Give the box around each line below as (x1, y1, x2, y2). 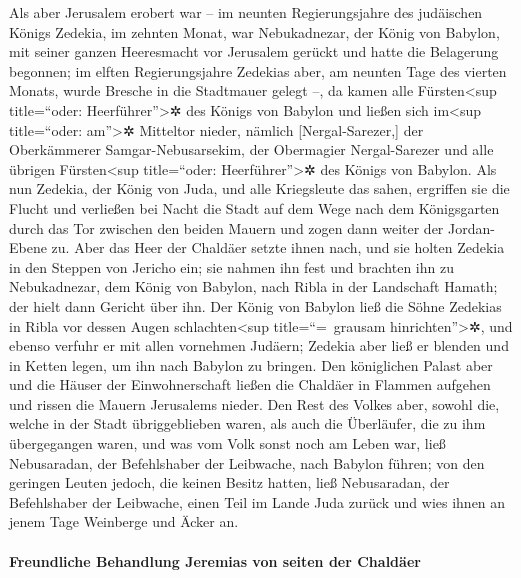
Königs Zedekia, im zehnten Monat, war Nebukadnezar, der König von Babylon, (9, 21, 500, 42)
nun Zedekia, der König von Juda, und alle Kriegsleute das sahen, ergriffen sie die (9, 178, 510, 199)
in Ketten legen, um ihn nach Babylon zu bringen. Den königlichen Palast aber (9, 354, 493, 375)
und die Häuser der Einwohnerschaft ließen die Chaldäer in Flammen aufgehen (9, 374, 491, 395)
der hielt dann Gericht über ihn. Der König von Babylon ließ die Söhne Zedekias (9, 295, 502, 316)
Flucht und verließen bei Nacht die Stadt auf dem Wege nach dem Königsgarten (9, 197, 500, 218)
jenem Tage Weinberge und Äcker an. (9, 511, 239, 532)
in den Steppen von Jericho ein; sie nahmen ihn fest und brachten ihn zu (9, 256, 454, 277)
